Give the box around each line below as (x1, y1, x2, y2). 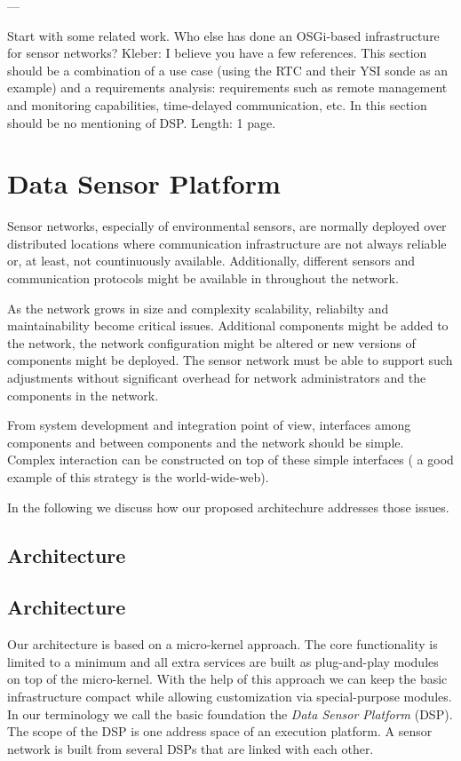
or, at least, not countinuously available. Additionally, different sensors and (7, 251, 416, 270)
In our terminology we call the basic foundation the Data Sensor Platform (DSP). (7, 704, 453, 723)
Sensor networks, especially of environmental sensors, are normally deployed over (7, 217, 447, 235)
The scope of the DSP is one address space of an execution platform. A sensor (7, 722, 433, 741)
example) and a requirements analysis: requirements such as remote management (7, 78, 448, 97)
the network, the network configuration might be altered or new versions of (7, 333, 416, 352)
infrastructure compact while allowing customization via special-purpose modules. (7, 686, 452, 705)
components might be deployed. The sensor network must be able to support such (7, 351, 453, 369)
